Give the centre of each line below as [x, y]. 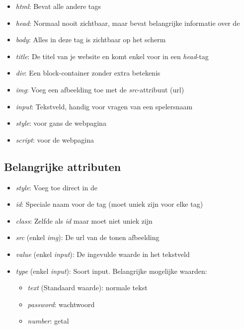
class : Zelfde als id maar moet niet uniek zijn [84, 220]
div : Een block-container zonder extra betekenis [88, 73]
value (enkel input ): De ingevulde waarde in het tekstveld [103, 254]
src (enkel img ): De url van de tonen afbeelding [87, 237]
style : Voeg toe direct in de [56, 187]
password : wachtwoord [61, 304]
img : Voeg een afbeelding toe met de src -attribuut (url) [100, 89]
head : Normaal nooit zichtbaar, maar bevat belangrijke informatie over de [128, 23]
